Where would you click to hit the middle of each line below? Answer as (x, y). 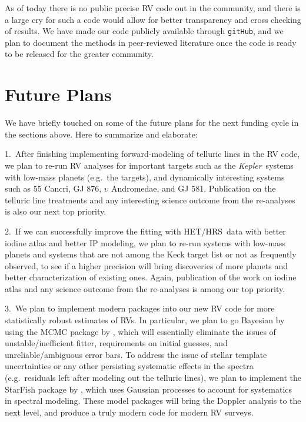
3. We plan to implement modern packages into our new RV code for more (140, 308)
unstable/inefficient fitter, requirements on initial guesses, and (116, 343)
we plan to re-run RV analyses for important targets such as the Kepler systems (149, 165)
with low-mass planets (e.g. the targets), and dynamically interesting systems (145, 177)
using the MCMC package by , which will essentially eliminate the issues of (140, 331)
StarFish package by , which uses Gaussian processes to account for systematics (149, 389)
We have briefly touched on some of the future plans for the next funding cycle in (152, 123)
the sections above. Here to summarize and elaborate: (101, 134)
